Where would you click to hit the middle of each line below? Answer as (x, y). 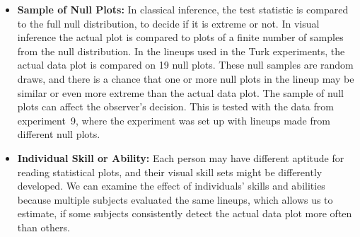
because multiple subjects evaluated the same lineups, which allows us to (175, 199)
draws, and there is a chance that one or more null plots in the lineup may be (186, 78)
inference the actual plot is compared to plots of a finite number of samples (180, 37)
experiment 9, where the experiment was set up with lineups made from (174, 120)
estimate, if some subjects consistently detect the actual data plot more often (185, 213)
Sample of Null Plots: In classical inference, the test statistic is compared (183, 9)
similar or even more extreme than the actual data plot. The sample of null (180, 92)
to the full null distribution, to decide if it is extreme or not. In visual (168, 23)
